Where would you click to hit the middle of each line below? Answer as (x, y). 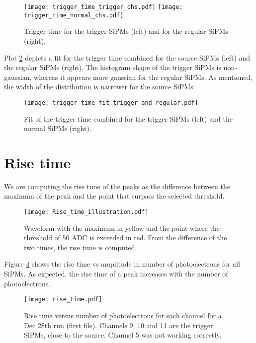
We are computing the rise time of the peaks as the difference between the (117, 186)
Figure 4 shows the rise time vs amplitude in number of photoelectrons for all (122, 264)
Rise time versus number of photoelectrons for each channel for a (123, 315)
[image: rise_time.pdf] (63, 300)
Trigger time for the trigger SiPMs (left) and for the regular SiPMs (126, 31)
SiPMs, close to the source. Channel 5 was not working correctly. (123, 335)
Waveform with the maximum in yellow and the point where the (122, 228)
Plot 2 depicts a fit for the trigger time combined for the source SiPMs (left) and (127, 57)
